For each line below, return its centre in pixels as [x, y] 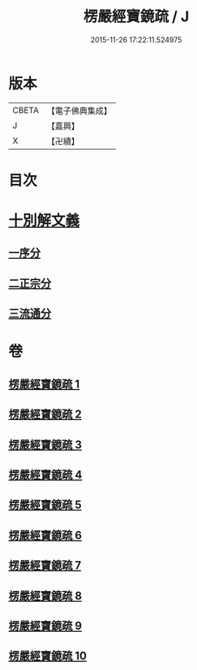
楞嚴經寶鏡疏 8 [45, 596]
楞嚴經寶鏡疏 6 [45, 535]
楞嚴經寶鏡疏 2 [45, 415]
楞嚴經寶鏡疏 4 [45, 474]
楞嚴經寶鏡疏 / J [136, 17]
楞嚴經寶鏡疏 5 [45, 505]
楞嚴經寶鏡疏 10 [48, 656]
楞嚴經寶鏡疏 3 [45, 444]
